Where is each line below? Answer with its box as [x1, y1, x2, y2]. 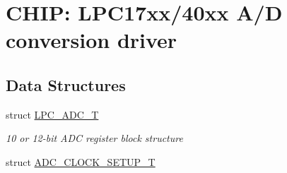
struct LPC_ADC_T [6, 107, 99, 121]
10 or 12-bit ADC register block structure [6, 131, 183, 145]
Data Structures [6, 73, 126, 95]
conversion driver [6, 25, 177, 54]
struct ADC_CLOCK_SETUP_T [6, 154, 156, 169]
